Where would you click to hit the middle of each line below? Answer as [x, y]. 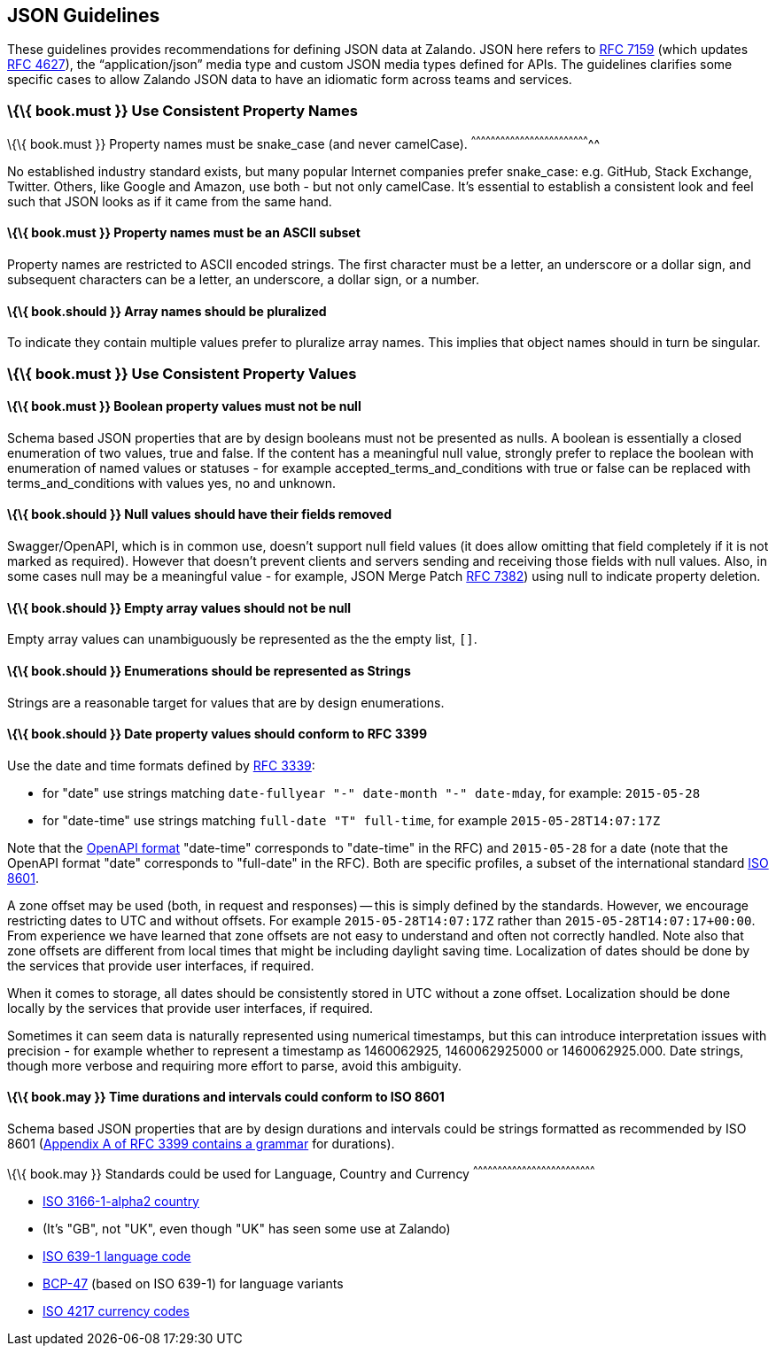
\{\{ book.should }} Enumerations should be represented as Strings [209, 670]
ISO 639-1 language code [117, 1256]
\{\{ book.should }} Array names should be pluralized [167, 311]
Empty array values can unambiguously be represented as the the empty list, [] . [242, 639]
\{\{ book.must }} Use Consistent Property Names [182, 110]
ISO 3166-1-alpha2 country [121, 1201]
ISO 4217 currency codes [116, 1310]
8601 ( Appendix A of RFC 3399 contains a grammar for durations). [201, 1143]
